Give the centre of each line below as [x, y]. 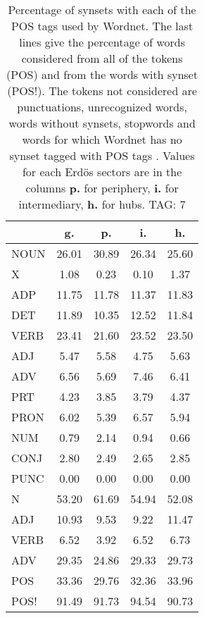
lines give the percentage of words [102, 42]
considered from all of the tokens [102, 58]
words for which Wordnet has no [102, 139]
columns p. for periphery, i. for [102, 188]
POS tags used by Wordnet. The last [102, 26]
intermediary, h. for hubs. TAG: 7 [102, 204]
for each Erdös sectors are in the [102, 172]
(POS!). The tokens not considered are [102, 91]
